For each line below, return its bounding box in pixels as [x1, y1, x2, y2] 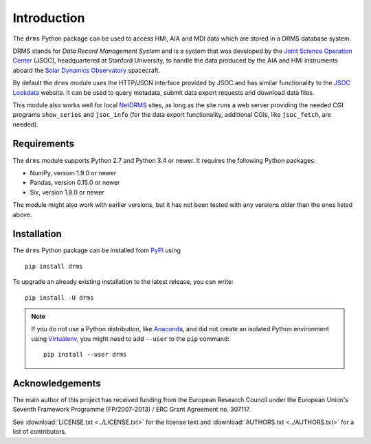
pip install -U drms [25, 293, 94, 302]
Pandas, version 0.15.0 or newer [30, 179, 120, 187]
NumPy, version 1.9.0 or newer [30, 168, 117, 177]
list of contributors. [12, 428, 67, 436]
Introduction [12, 10, 85, 25]
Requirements [12, 138, 75, 150]
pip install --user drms [43, 351, 127, 359]
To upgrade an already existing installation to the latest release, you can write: [12, 278, 234, 286]
